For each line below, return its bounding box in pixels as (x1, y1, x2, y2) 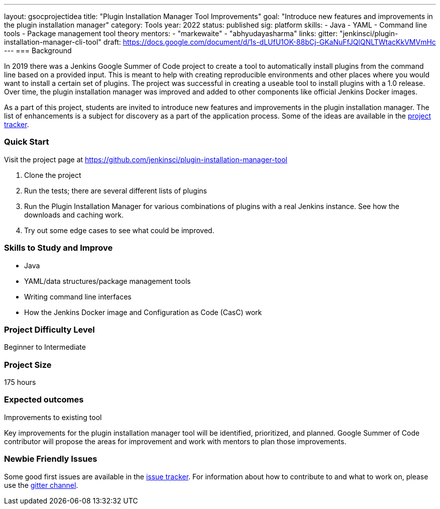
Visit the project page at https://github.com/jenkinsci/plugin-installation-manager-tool (4, 155, 287, 164)
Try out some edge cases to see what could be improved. (24, 226, 214, 235)
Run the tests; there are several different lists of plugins (24, 186, 207, 195)
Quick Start (4, 137, 49, 147)
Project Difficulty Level (4, 324, 95, 335)
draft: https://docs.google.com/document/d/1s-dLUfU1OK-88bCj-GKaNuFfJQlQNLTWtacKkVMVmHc (103, 38, 436, 46)
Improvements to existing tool (4, 413, 102, 422)
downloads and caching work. (24, 210, 124, 219)
